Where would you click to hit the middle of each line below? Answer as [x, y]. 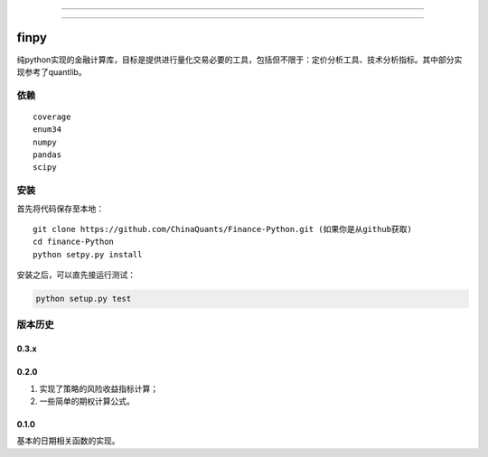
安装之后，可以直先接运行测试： [76, 275]
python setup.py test [84, 299]
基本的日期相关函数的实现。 [68, 441]
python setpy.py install [88, 254]
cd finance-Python [74, 242]
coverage [52, 117]
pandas [47, 155]
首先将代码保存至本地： [60, 209]
